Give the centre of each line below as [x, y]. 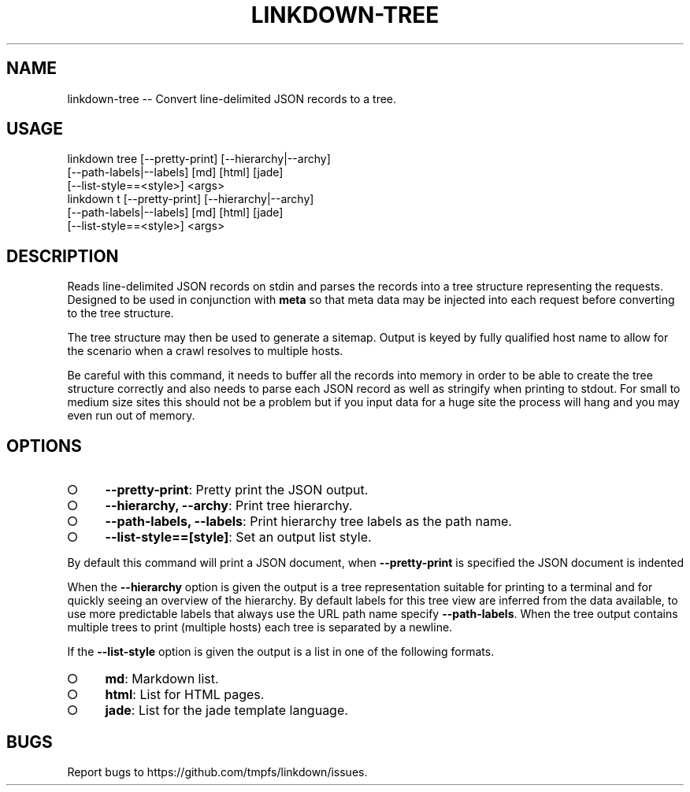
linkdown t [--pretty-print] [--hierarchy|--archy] [191, 199]
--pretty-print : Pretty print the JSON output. [237, 490]
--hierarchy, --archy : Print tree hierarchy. [229, 506]
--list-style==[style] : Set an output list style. [238, 537]
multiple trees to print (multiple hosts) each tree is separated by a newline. [260, 627]
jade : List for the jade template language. [226, 711]
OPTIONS [44, 446]
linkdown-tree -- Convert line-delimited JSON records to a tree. [232, 98]
